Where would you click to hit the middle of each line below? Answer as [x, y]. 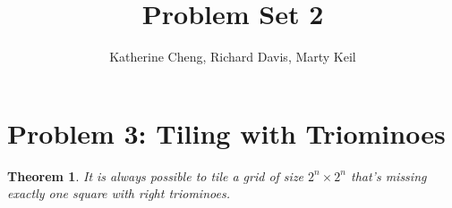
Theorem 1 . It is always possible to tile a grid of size [156, 175]
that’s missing [388, 175]
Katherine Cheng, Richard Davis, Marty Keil [233, 57]
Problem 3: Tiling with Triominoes [226, 133]
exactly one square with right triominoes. [119, 193]
